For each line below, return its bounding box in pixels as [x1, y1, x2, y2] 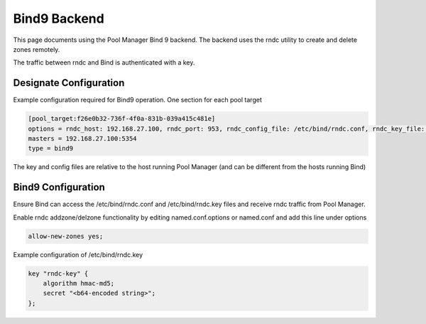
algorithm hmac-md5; [43, 279, 115, 288]
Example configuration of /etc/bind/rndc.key [13, 250, 143, 259]
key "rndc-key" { [28, 269, 89, 277]
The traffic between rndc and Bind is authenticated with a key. [13, 58, 195, 67]
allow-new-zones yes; [28, 232, 104, 240]
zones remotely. [13, 45, 60, 53]
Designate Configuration [13, 77, 125, 89]
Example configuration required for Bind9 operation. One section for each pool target [13, 96, 262, 104]
